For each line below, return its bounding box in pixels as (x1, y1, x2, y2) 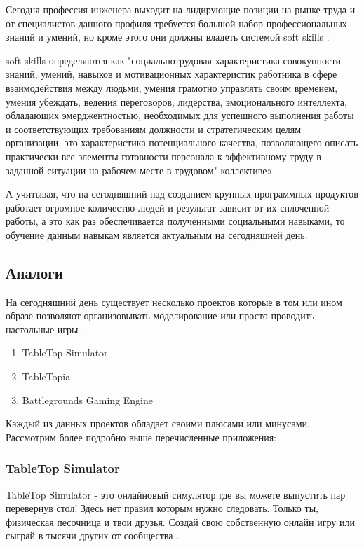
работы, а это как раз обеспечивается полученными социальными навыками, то (6, 214, 345, 228)
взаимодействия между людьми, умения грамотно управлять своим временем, (6, 80, 338, 95)
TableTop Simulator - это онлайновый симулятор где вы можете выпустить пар (6, 487, 346, 501)
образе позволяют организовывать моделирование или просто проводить (6, 308, 315, 323)
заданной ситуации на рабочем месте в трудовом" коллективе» (6, 162, 273, 177)
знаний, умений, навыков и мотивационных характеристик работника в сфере (6, 67, 337, 81)
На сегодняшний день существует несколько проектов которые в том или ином (6, 294, 342, 309)
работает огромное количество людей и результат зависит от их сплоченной (6, 200, 330, 214)
